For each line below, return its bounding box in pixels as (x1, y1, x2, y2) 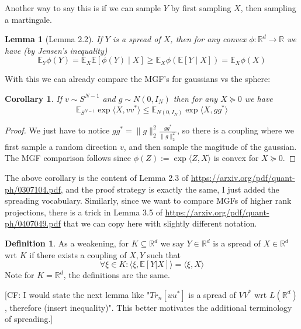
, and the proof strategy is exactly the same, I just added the (60, 183, 279, 195)
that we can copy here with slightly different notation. (63, 217, 257, 229)
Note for (5, 269, 34, 281)
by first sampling (171, 2, 231, 13)
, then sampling (240, 2, 296, 13)
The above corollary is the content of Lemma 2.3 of (5, 172, 189, 184)
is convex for (213, 152, 259, 164)
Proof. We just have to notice (5, 124, 110, 136)
